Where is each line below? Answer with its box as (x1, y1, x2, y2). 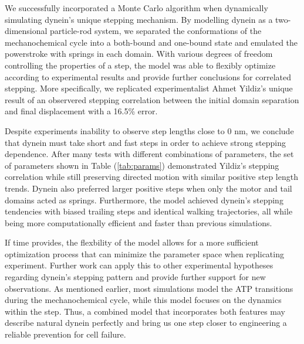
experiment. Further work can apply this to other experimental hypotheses (5, 259, 273, 271)
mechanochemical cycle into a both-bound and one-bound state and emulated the (5, 36, 298, 48)
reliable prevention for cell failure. (5, 328, 126, 340)
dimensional (5, 25, 48, 37)
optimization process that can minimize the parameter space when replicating (5, 247, 284, 260)
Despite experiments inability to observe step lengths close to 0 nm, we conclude (5, 124, 294, 137)
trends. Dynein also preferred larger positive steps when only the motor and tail (5, 182, 292, 194)
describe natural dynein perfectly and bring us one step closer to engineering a (5, 316, 287, 329)
